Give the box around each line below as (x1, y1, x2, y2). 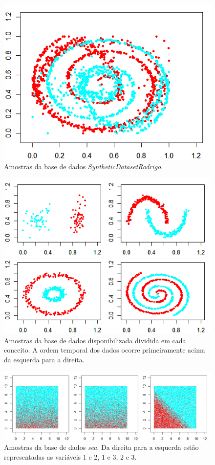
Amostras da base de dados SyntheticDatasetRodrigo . (4, 161, 163, 171)
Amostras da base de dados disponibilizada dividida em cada (4, 335, 186, 345)
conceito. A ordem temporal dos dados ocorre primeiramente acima (4, 345, 205, 355)
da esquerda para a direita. (4, 354, 85, 364)
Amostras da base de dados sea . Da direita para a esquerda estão (4, 442, 199, 452)
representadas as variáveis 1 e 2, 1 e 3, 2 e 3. (4, 452, 137, 462)
